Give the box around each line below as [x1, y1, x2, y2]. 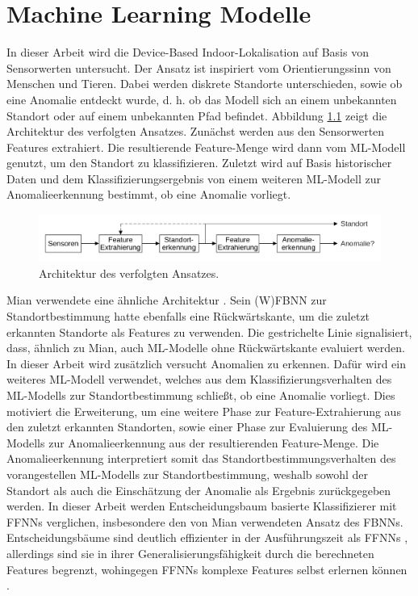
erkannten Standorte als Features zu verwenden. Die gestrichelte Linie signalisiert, [6, 323, 412, 340]
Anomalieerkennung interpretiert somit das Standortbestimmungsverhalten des [6, 450, 396, 467]
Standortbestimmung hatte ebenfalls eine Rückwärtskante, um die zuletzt [6, 308, 370, 325]
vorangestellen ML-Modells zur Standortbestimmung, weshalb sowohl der [6, 465, 368, 482]
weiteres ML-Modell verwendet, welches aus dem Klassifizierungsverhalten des [6, 371, 392, 388]
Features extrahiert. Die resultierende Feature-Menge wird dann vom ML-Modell [6, 138, 406, 155]
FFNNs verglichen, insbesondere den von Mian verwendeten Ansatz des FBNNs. [6, 513, 403, 530]
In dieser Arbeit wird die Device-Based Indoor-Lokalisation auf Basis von [6, 44, 369, 61]
